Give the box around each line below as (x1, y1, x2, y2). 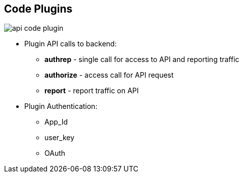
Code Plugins (4, 3, 73, 15)
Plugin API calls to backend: (24, 39, 117, 48)
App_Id (44, 117, 68, 127)
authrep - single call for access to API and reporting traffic (44, 55, 239, 64)
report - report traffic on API (44, 86, 139, 95)
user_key (44, 133, 75, 142)
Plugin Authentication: (24, 102, 98, 111)
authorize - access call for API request (44, 71, 174, 80)
